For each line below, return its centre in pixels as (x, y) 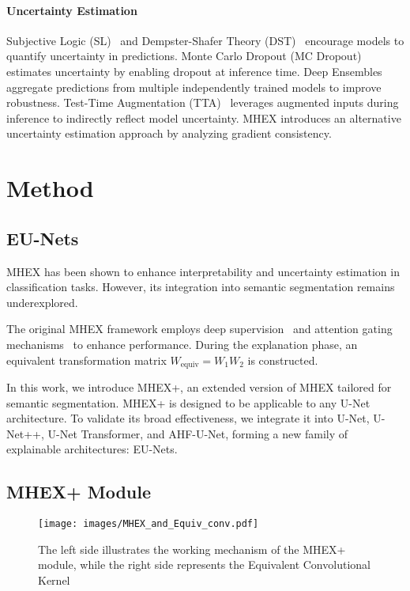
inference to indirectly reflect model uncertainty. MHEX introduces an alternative (204, 117)
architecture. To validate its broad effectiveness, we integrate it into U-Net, (188, 418)
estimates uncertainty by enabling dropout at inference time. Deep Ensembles (194, 71)
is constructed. (283, 360)
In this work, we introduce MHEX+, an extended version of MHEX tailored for (199, 386)
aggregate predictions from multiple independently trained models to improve (194, 87)
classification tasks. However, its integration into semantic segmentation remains (201, 287)
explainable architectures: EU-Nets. (92, 449)
